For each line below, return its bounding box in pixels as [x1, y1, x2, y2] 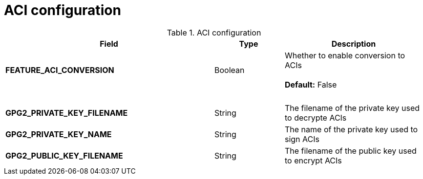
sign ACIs [284, 134, 319, 144]
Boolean [214, 65, 245, 75]
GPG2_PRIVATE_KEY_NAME [5, 129, 112, 139]
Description [331, 38, 376, 49]
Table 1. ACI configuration [167, 27, 261, 37]
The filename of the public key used [284, 145, 417, 156]
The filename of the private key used [284, 103, 420, 113]
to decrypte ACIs [284, 112, 347, 123]
